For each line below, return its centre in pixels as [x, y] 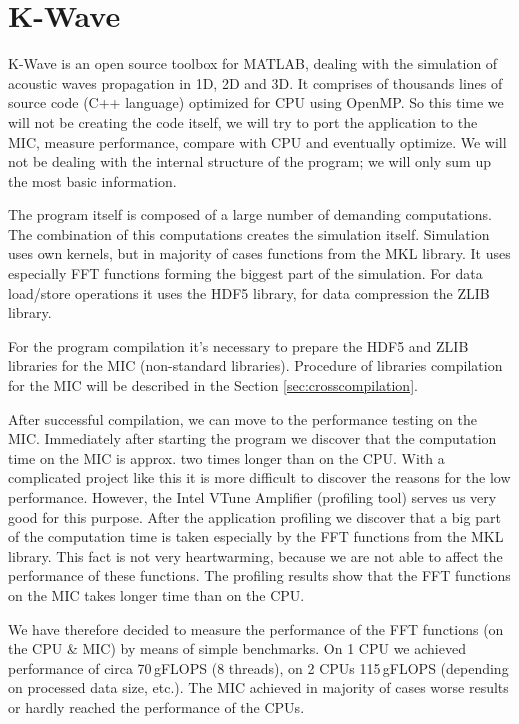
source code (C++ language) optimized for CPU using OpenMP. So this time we [256, 102]
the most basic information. [92, 180]
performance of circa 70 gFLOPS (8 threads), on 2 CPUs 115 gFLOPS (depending [258, 667]
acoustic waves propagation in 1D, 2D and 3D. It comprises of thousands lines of [255, 82]
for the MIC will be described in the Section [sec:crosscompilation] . [213, 385]
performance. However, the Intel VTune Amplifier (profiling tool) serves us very [252, 497]
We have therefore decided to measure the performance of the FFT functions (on [256, 628]
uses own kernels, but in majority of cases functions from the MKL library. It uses [259, 253]
